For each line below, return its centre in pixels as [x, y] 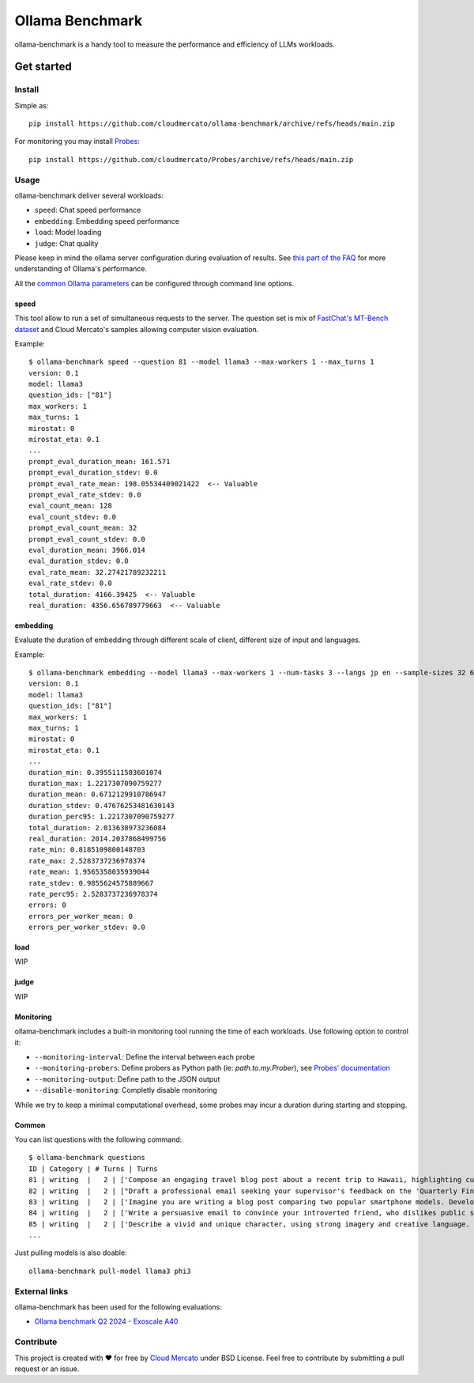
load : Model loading [68, 232]
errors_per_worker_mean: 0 [81, 916]
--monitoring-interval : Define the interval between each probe [145, 1057]
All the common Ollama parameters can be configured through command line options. [154, 283]
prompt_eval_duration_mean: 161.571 [100, 461]
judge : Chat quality [66, 243]
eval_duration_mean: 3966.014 [87, 550]
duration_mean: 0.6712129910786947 [98, 794]
